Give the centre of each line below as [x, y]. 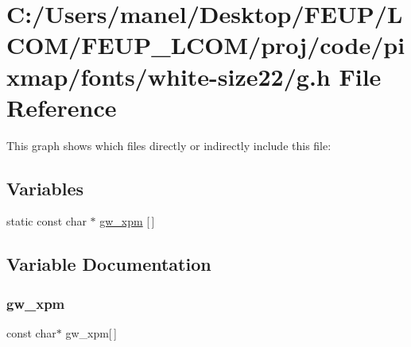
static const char [47, 221]
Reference [62, 107]
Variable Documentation [109, 264]
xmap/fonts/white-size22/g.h [169, 76]
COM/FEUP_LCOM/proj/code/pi [206, 45]
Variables [45, 188]
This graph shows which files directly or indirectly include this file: [169, 145]
